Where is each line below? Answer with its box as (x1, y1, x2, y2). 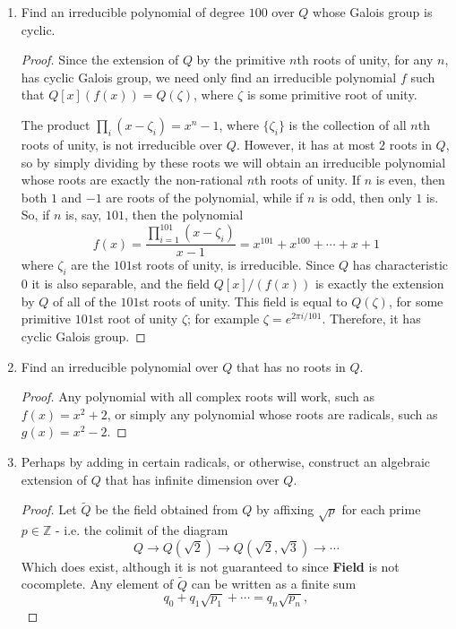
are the (71, 255, 110, 274)
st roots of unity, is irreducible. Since (132, 255, 335, 274)
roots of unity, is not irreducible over (21, 134, 223, 153)
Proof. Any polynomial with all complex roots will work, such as (21, 387, 374, 406)
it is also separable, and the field (31, 274, 211, 293)
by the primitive (196, 50, 286, 69)
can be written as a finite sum (191, 574, 357, 593)
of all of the (52, 291, 116, 310)
